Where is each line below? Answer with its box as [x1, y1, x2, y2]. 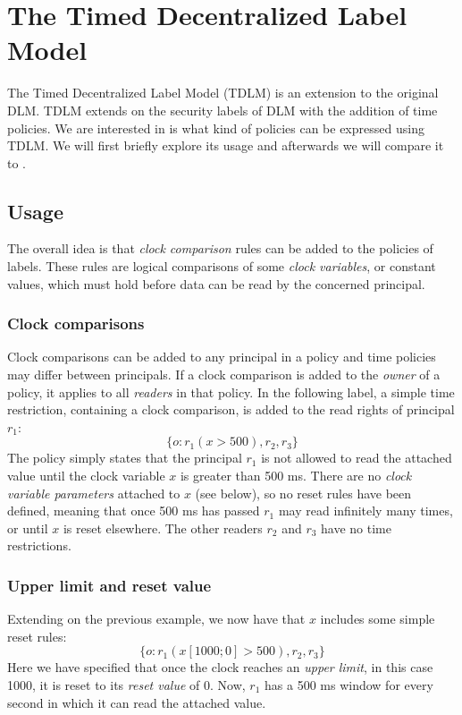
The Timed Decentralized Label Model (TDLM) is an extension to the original [7, 83, 439, 102]
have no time [321, 518, 391, 537]
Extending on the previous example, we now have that [7, 609, 306, 628]
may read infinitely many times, [278, 501, 453, 520]
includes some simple [320, 609, 435, 628]
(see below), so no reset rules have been [195, 483, 412, 502]
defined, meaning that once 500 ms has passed [7, 501, 260, 520]
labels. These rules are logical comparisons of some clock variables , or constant [7, 257, 436, 276]
